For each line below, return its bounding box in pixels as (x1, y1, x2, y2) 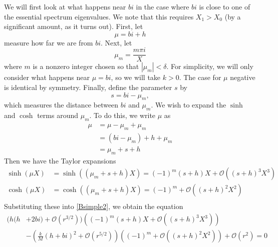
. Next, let (101, 37, 132, 47)
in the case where (136, 1, 189, 11)
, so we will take (111, 72, 161, 82)
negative (230, 72, 255, 82)
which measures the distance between (4, 99, 119, 110)
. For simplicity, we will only (166, 61, 253, 71)
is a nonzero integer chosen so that (33, 61, 139, 71)
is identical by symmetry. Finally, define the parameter (4, 82, 172, 92)
